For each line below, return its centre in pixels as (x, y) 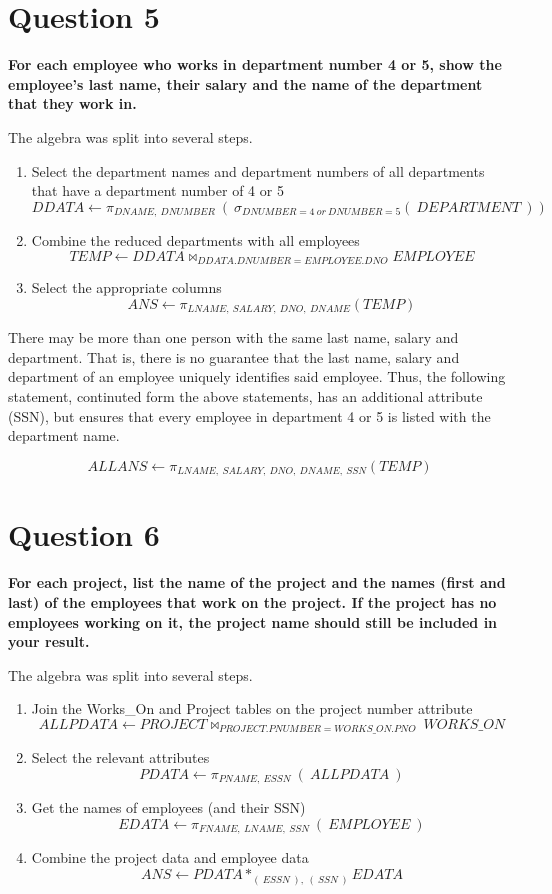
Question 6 (84, 534)
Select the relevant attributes (120, 757)
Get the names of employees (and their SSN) (168, 807)
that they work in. (72, 103)
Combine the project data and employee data (170, 857)
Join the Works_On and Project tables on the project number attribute (252, 708)
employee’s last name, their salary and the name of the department (245, 83)
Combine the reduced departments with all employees (195, 240)
